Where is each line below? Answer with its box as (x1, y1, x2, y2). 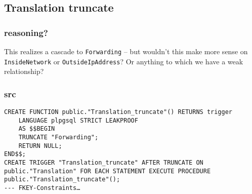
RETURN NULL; (18, 142, 62, 149)
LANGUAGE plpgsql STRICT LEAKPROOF (18, 117, 138, 124)
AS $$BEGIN (18, 125, 55, 133)
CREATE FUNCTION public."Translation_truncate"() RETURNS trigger (4, 108, 233, 116)
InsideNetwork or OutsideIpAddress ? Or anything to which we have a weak (4, 56, 243, 66)
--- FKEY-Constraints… (4, 184, 80, 192)
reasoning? (4, 26, 48, 38)
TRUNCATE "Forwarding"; (18, 134, 99, 141)
